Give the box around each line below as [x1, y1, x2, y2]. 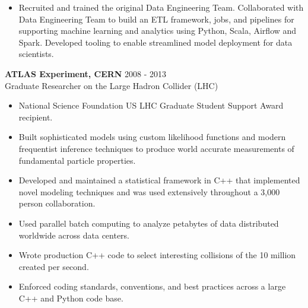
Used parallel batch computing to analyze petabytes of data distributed [18, 217, 279, 229]
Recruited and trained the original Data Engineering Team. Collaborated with [18, 1, 304, 13]
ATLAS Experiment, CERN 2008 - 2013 [5, 67, 167, 80]
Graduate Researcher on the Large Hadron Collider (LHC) [5, 79, 218, 91]
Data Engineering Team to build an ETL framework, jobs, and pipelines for [18, 12, 294, 25]
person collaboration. [18, 197, 96, 209]
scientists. [18, 47, 54, 60]
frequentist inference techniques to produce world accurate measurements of [18, 142, 294, 154]
